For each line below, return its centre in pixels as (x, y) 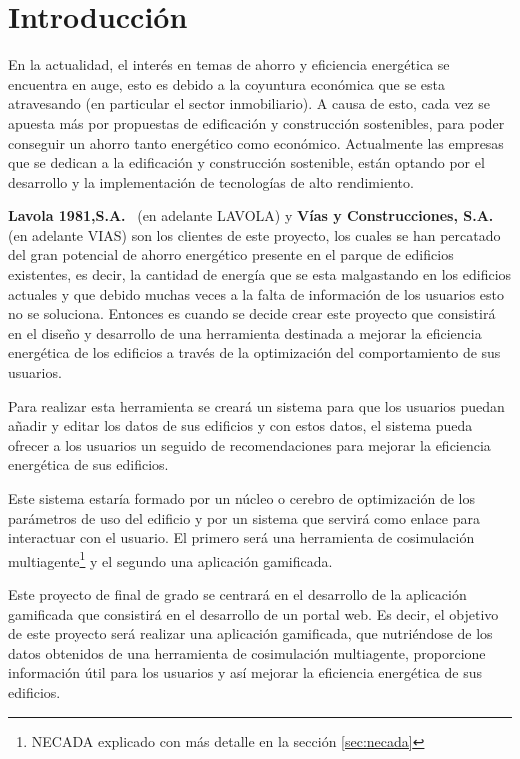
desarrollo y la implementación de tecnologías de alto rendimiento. (211, 181)
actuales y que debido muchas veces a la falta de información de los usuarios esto (256, 293)
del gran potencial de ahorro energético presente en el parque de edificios (231, 254)
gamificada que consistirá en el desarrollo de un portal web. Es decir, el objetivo (253, 613)
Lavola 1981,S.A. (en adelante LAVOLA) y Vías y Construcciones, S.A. (251, 215)
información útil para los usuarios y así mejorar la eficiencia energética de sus (245, 672)
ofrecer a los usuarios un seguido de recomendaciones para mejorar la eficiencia (249, 444)
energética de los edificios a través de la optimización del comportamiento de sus (254, 352)
